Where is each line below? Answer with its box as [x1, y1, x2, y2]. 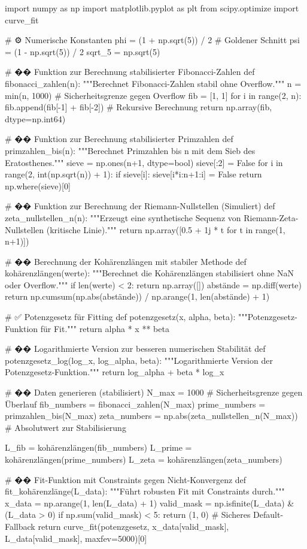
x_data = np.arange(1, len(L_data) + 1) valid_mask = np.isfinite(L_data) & [5, 496, 294, 509]
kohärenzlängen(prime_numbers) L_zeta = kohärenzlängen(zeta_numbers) [5, 453, 282, 465]
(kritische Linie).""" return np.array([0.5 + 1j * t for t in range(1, [46, 223, 285, 236]
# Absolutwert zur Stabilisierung [5, 421, 126, 433]
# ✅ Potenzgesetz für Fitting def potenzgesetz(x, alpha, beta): [5, 310, 236, 323]
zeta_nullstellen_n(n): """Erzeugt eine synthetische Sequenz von [5, 211, 241, 224]
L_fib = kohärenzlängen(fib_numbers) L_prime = [5, 441, 192, 454]
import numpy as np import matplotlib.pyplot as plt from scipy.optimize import [5, 2, 299, 14]
